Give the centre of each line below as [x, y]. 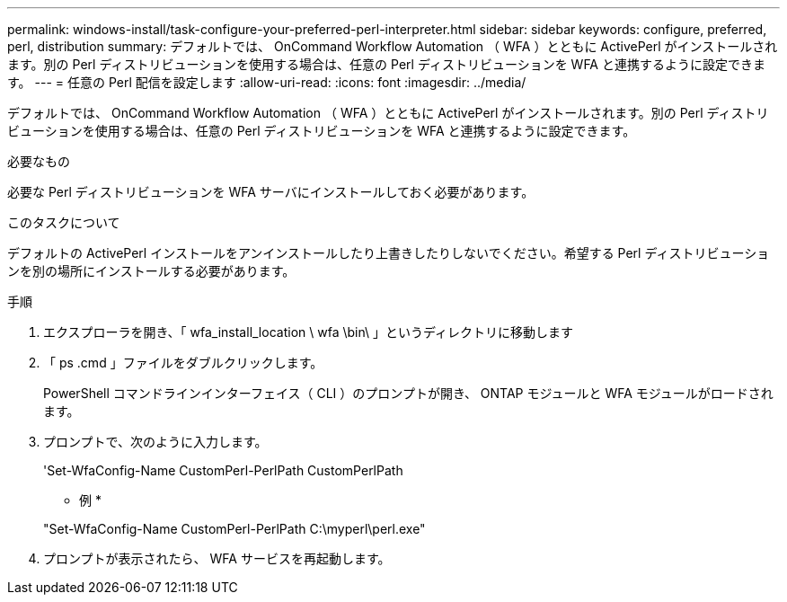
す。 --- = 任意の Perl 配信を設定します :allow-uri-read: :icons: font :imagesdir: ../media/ [267, 82]
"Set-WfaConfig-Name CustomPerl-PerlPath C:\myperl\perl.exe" [234, 529]
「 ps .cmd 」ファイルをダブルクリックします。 [183, 363]
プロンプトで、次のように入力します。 [155, 442]
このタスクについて [64, 222]
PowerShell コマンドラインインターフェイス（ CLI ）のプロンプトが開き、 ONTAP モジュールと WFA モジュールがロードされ [408, 393]
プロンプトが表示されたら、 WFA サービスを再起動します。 [217, 558]
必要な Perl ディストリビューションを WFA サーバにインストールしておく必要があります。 [271, 192]
